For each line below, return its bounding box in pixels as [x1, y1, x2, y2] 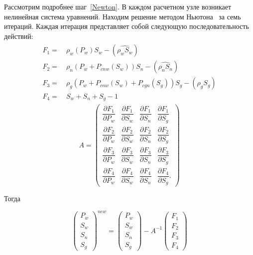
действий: [4, 30, 33, 41]
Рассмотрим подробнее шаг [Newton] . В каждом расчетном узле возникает [4, 1, 232, 11]
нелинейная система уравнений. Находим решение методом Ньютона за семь [4, 11, 241, 21]
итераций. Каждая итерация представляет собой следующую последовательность [4, 21, 249, 31]
